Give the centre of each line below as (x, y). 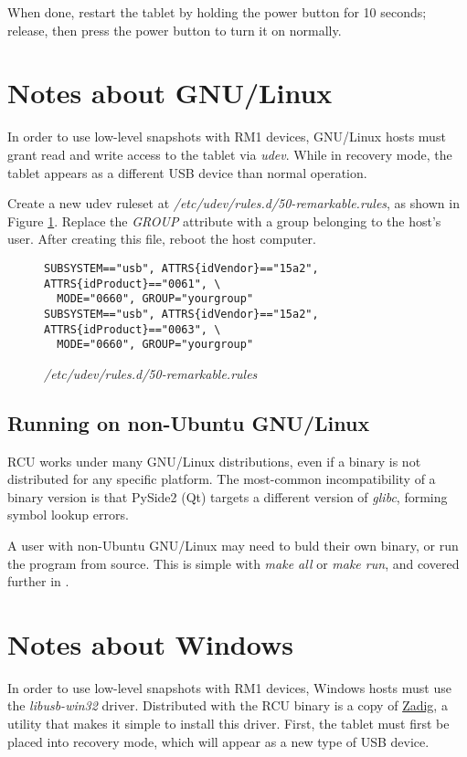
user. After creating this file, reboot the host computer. (162, 239)
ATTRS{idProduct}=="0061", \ (133, 284)
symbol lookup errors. (68, 515)
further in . (38, 581)
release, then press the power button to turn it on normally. (175, 30)
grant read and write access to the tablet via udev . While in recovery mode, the (230, 154)
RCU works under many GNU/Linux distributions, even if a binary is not (214, 461)
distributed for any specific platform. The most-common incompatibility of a (222, 479)
